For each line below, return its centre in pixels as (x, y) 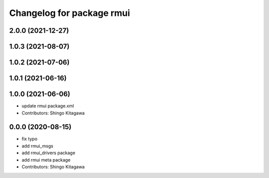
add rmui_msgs (37, 146)
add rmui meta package (46, 160)
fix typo (29, 139)
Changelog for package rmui (70, 13)
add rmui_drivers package (49, 153)
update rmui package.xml (48, 106)
